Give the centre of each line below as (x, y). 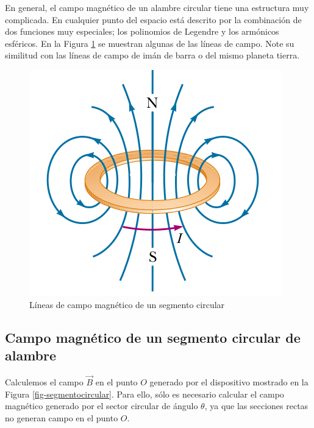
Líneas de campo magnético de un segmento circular (127, 304)
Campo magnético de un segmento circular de (153, 337)
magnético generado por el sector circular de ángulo (102, 406)
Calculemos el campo (44, 381)
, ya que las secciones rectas (256, 406)
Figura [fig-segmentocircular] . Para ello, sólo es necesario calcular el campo (145, 394)
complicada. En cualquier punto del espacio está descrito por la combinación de (153, 19)
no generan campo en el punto (62, 417)
